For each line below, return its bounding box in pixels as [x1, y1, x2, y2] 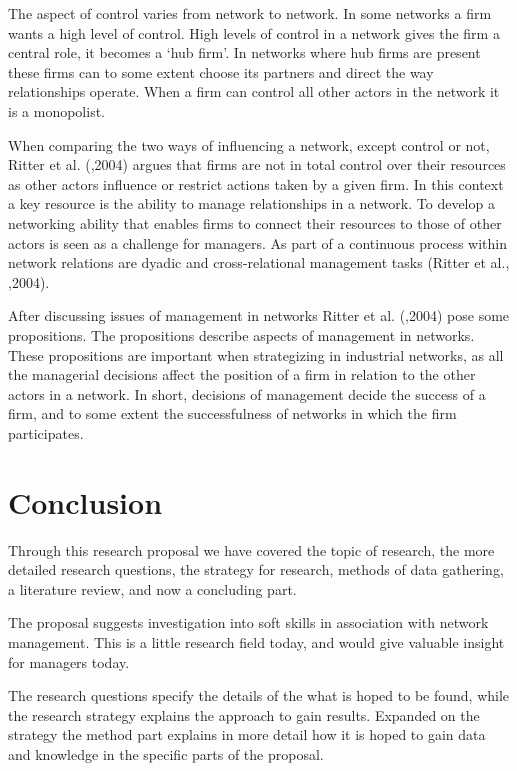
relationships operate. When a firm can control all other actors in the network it [8, 81, 500, 102]
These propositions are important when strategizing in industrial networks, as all [8, 344, 504, 365]
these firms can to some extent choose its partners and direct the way [8, 61, 434, 82]
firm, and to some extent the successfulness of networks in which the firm [8, 403, 457, 424]
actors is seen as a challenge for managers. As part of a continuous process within [8, 232, 507, 253]
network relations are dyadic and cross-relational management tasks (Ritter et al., [8, 252, 510, 273]
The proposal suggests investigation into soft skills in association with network [8, 612, 489, 633]
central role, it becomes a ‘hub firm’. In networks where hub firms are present [8, 42, 481, 63]
